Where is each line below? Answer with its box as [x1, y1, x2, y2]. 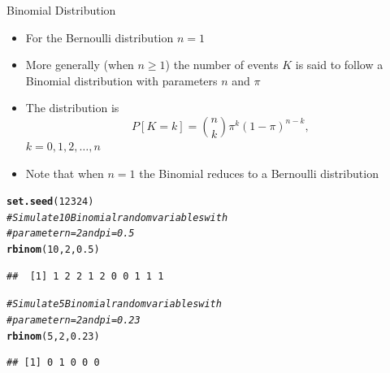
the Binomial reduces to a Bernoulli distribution [139, 164, 379, 181]
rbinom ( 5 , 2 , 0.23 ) [6, 330, 100, 342]
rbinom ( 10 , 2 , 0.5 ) [6, 244, 100, 256]
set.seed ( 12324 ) [6, 196, 94, 208]
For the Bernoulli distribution [25, 28, 174, 46]
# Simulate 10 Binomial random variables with [6, 211, 228, 223]
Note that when [25, 164, 104, 181]
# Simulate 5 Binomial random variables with [6, 298, 222, 310]
